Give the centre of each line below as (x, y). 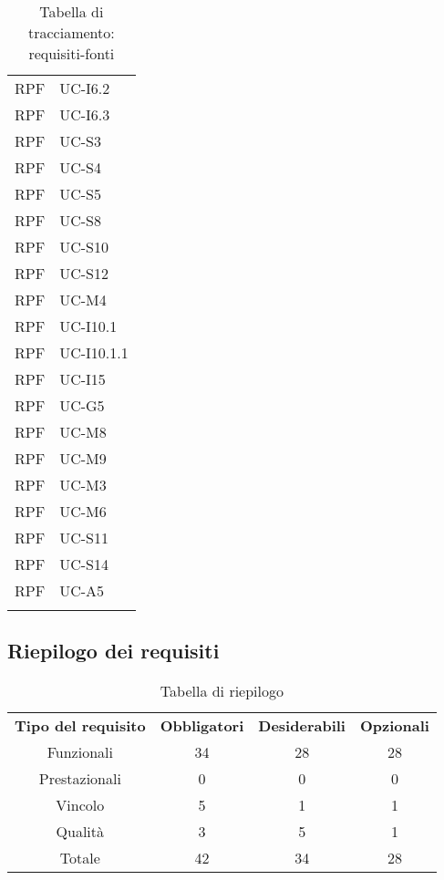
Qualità (80, 832)
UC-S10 (84, 247)
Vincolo (80, 805)
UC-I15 (83, 379)
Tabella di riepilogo (222, 691)
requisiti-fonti (72, 53)
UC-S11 (84, 538)
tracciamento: (71, 32)
